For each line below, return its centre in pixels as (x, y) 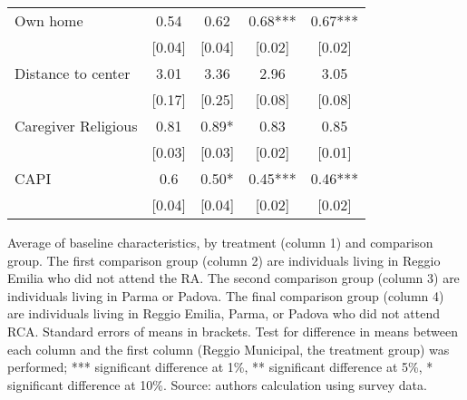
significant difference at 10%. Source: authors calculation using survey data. (217, 384)
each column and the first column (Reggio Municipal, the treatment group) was (229, 349)
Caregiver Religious (76, 126)
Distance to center (73, 73)
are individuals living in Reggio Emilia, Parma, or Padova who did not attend (224, 313)
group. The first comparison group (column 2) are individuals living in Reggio (224, 260)
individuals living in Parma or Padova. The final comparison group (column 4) (226, 295)
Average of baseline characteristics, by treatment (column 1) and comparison (220, 242)
